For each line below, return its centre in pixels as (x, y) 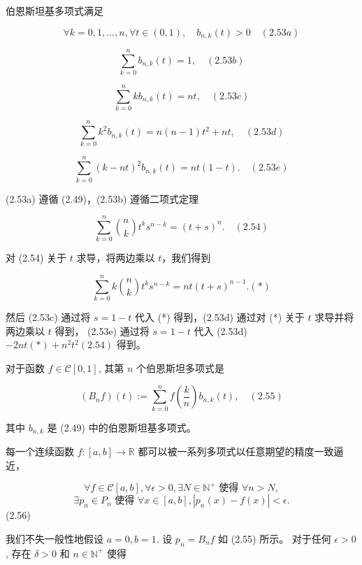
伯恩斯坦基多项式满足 (55, 10)
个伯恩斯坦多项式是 (180, 367)
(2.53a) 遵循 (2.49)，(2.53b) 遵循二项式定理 (102, 198)
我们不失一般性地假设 (55, 538)
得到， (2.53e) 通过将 (102, 330)
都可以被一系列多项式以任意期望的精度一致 (236, 451)
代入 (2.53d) (220, 330)
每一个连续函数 (40, 451)
